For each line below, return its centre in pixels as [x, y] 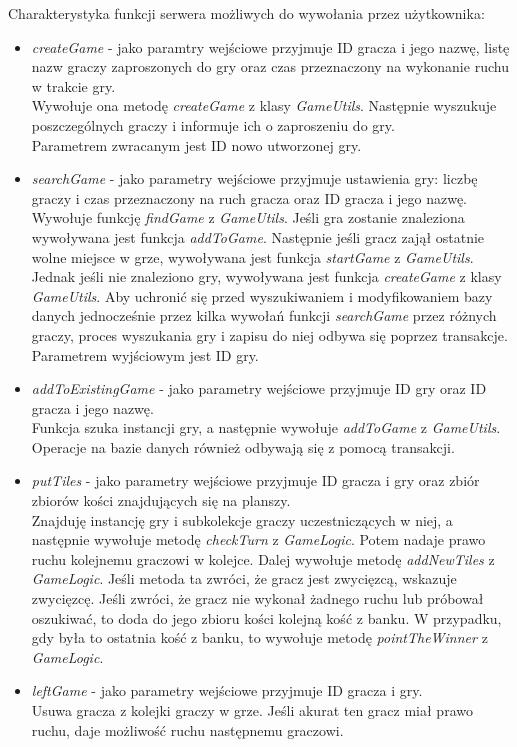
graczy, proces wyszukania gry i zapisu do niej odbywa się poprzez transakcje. [269, 334]
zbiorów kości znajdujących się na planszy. [161, 500]
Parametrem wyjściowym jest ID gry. [145, 354]
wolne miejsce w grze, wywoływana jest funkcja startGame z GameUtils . [252, 256]
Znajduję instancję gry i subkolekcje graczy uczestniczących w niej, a [242, 519]
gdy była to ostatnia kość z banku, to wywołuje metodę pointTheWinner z [259, 637]
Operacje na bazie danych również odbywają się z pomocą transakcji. [243, 446]
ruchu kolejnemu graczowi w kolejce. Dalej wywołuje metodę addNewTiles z [263, 558]
